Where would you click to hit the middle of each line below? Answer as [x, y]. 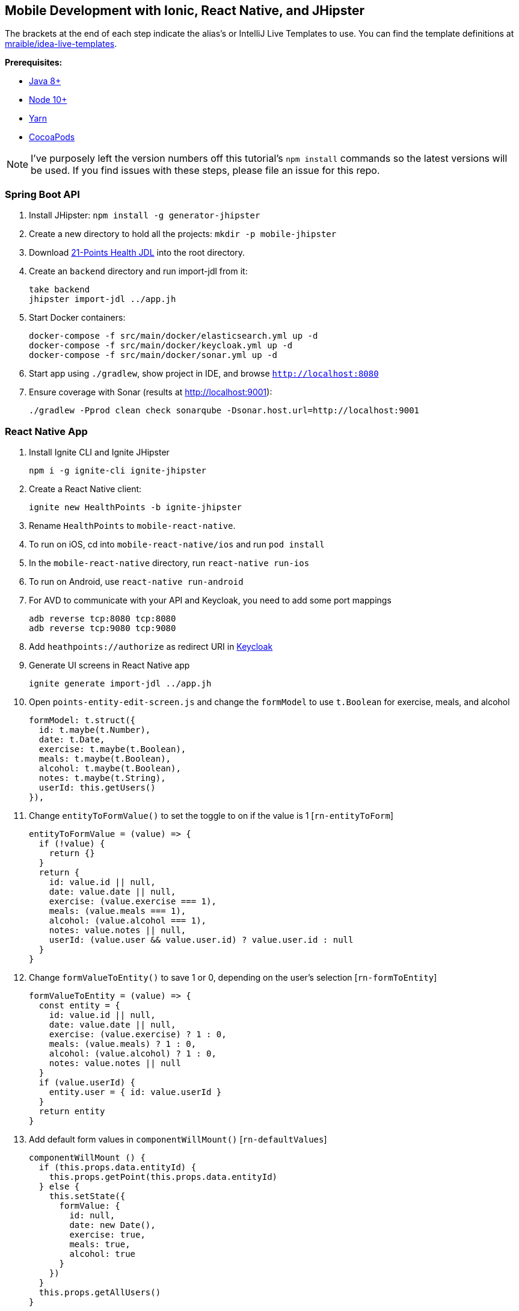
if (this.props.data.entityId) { [118, 1167]
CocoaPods [52, 137]
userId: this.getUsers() [97, 787]
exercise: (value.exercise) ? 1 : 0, [138, 1034]
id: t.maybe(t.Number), [95, 730]
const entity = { [79, 1005]
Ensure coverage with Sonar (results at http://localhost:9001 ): [151, 392]
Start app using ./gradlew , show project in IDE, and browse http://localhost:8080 [204, 374]
